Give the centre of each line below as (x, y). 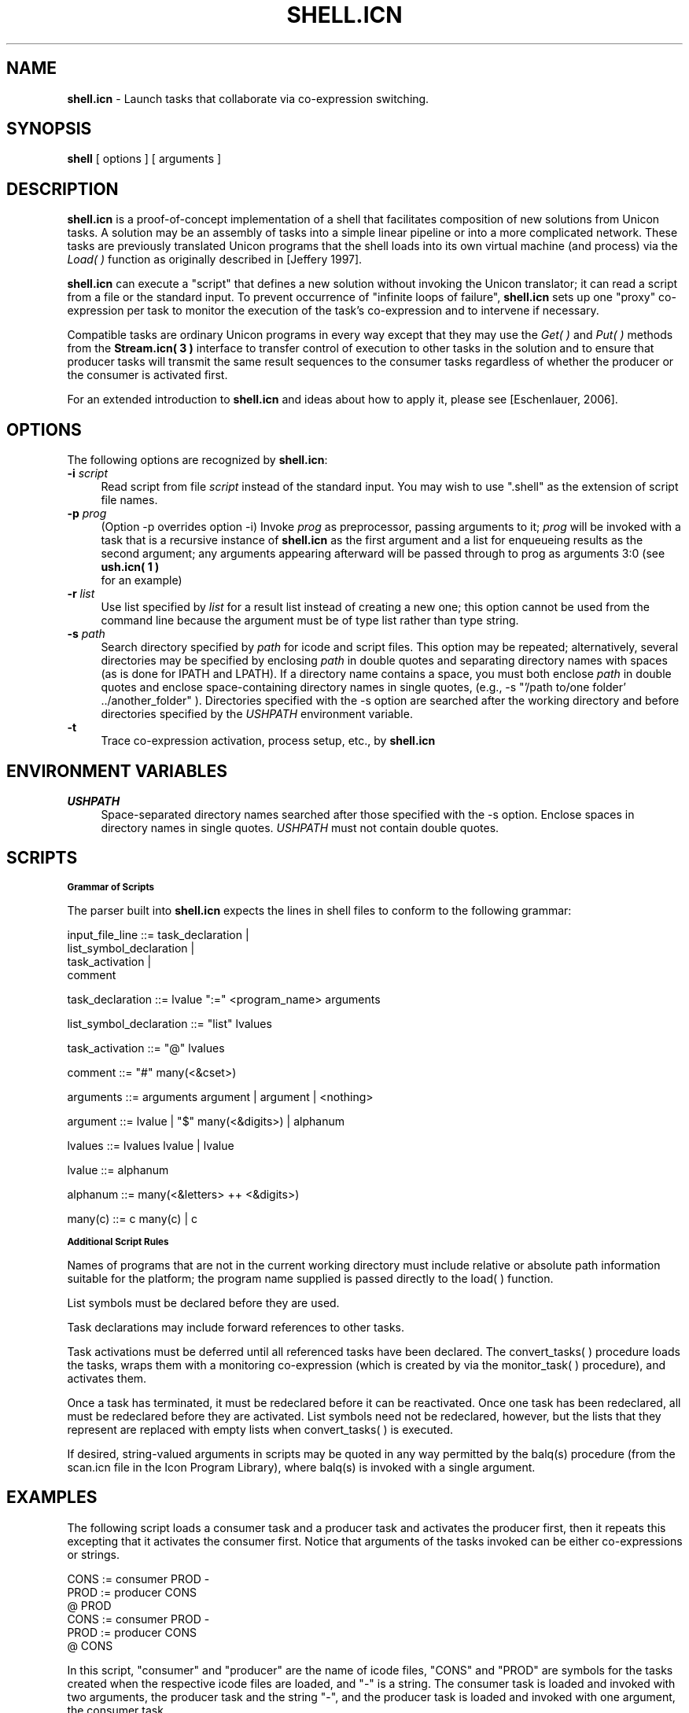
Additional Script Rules (118, 1241)
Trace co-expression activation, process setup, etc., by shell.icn (268, 741)
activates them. (107, 1378)
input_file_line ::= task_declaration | (158, 934)
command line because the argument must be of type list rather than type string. (310, 621)
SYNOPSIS (49, 129)
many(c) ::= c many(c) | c (132, 1218)
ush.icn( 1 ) (130, 567)
